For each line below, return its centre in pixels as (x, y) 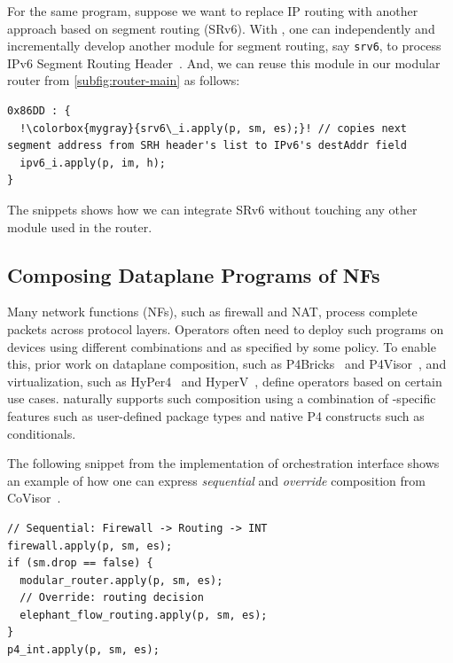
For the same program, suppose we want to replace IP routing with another (213, 11)
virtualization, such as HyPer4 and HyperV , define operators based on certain (225, 381)
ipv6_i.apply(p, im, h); (93, 163)
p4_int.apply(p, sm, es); (83, 650)
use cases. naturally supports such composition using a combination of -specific (222, 398)
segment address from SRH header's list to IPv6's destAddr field (207, 146)
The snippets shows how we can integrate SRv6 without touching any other (212, 209)
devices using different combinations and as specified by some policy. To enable (222, 346)
